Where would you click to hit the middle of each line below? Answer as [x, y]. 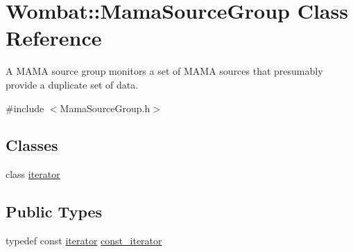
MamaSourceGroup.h [105, 108]
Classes [32, 145]
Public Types [54, 211]
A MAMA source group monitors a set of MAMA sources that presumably [164, 71]
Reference [54, 38]
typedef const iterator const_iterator [84, 241]
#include [25, 108]
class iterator [33, 174]
